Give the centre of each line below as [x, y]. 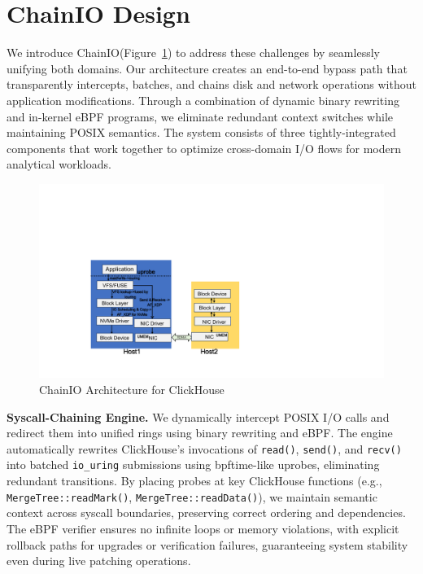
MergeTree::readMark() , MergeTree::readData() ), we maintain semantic [192, 496]
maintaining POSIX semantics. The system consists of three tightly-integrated [201, 132]
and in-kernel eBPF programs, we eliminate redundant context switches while [200, 116]
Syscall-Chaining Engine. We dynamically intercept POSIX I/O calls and [198, 416]
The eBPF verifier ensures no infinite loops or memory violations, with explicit [203, 528]
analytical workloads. [59, 164]
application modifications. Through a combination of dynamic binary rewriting [203, 100]
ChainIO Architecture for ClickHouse [132, 389]
